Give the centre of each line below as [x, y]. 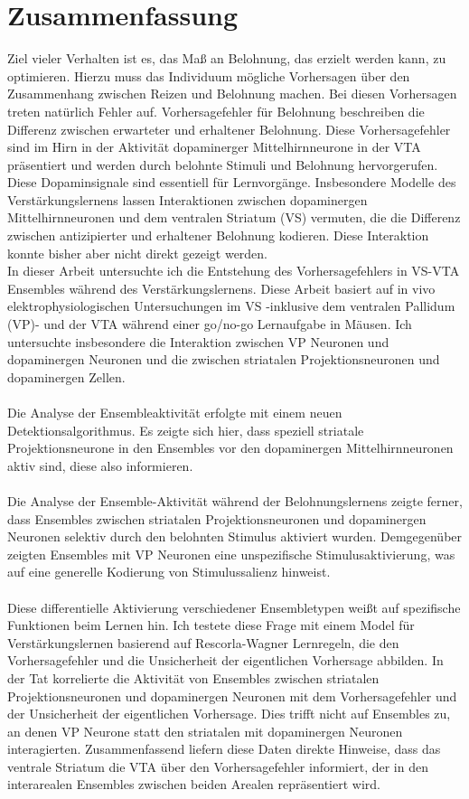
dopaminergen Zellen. [66, 376]
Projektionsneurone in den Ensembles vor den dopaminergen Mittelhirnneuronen [230, 448]
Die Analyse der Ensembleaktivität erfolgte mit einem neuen [175, 412]
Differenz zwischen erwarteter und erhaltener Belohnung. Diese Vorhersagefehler [229, 129]
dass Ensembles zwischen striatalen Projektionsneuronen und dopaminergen [217, 518]
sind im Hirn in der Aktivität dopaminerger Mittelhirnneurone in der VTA [214, 147]
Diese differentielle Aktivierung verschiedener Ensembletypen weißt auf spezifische [234, 607]
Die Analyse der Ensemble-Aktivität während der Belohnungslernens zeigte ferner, [235, 500]
